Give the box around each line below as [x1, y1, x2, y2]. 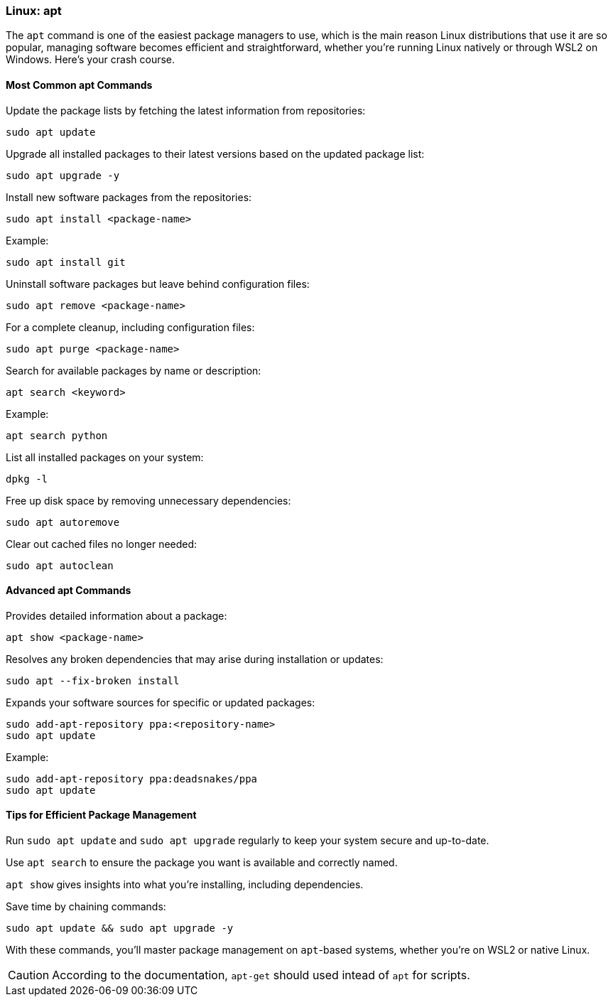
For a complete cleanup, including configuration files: [6, 320, 255, 333]
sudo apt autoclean [6, 559, 114, 571]
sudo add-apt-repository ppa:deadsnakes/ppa [6, 772, 258, 785]
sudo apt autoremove [6, 516, 120, 528]
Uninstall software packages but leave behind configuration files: [6, 277, 310, 290]
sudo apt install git [6, 256, 126, 268]
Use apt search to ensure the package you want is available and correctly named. [6, 856, 398, 869]
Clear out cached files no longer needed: [6, 537, 197, 550]
